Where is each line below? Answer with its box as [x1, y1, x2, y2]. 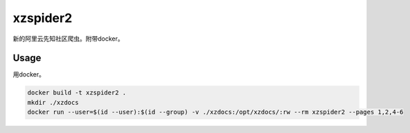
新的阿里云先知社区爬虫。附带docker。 [12, 34, 124, 43]
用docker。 [12, 70, 45, 79]
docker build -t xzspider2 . [27, 89, 127, 96]
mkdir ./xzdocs [27, 99, 79, 106]
